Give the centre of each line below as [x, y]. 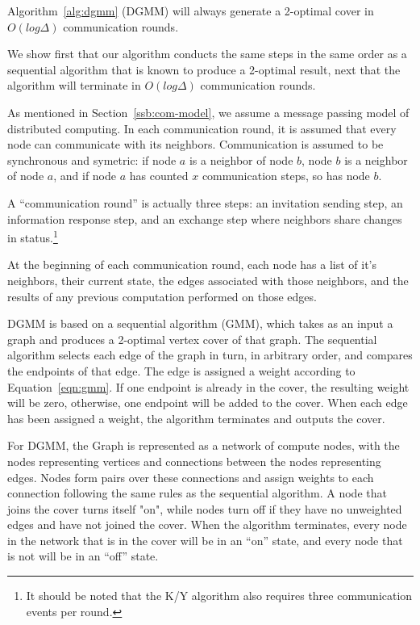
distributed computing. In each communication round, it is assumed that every [202, 128]
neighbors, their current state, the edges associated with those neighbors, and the [208, 280]
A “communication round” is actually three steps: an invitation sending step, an [205, 202]
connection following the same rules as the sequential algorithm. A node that [197, 493]
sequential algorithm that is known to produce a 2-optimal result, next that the [204, 69]
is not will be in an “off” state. [83, 556]
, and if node [85, 176]
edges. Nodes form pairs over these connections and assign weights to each [191, 477]
